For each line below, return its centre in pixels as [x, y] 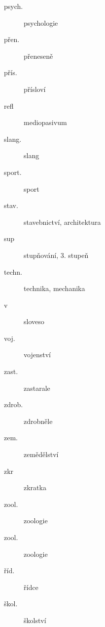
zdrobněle [38, 421]
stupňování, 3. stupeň [56, 255]
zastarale [37, 388]
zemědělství [41, 454]
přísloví [35, 89]
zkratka [35, 487]
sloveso [34, 321]
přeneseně [38, 56]
